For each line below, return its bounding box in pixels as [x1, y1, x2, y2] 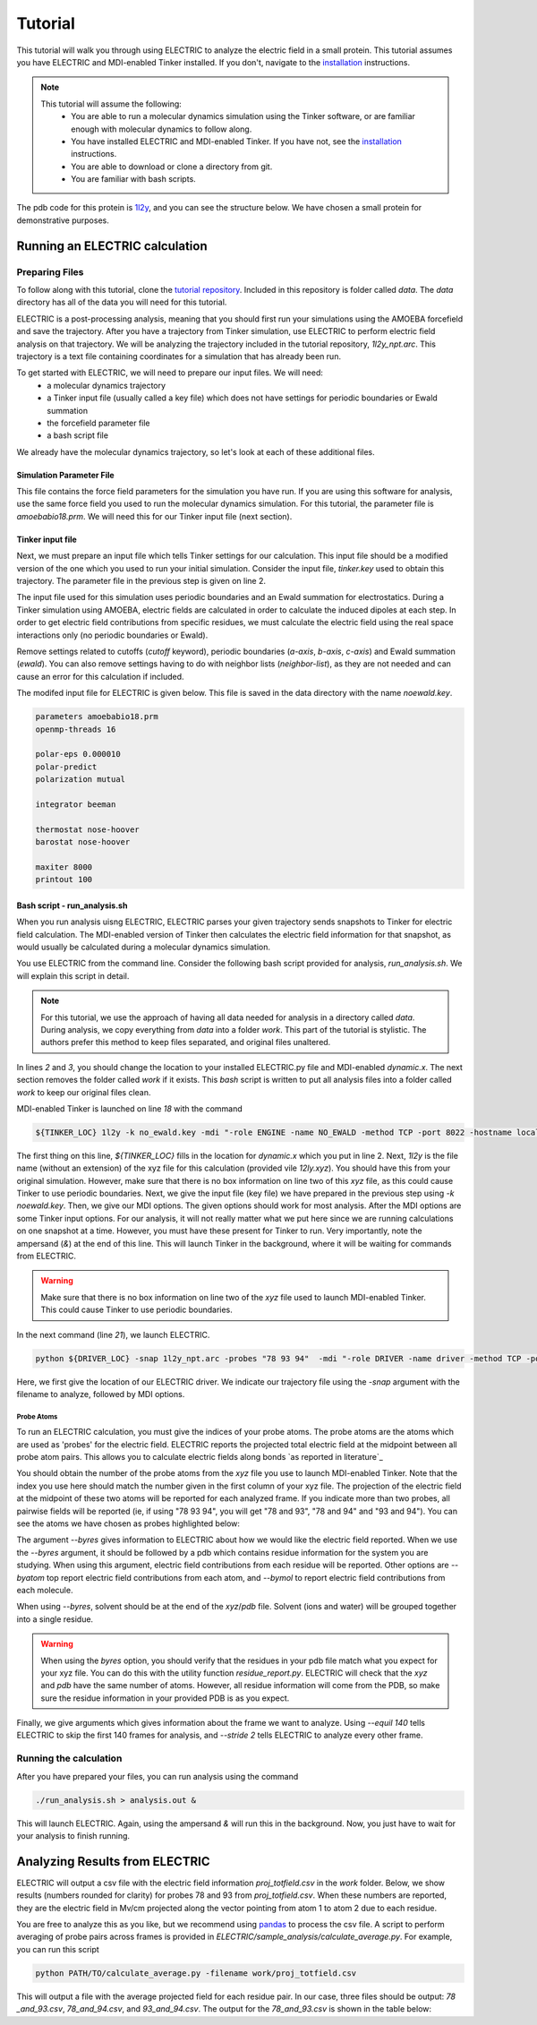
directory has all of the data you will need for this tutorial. [16, 296, 227, 308]
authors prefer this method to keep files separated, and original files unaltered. [40, 1037, 331, 1048]
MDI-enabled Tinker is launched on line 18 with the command [16, 1103, 243, 1114]
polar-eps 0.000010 [35, 749, 121, 759]
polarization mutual [35, 775, 125, 785]
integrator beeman [35, 799, 116, 810]
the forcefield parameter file [47, 417, 151, 428]
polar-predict [35, 761, 98, 772]
